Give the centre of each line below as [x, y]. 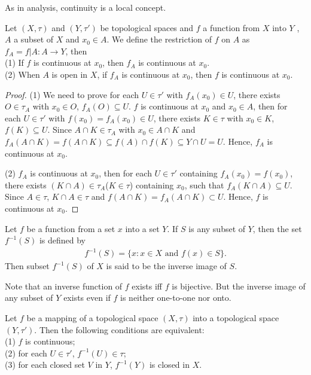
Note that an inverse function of [64, 286]
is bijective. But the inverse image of [239, 286]
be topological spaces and [147, 27]
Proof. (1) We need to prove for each [72, 94]
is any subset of [217, 228]
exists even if [87, 298]
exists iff [147, 286]
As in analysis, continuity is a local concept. [86, 7]
